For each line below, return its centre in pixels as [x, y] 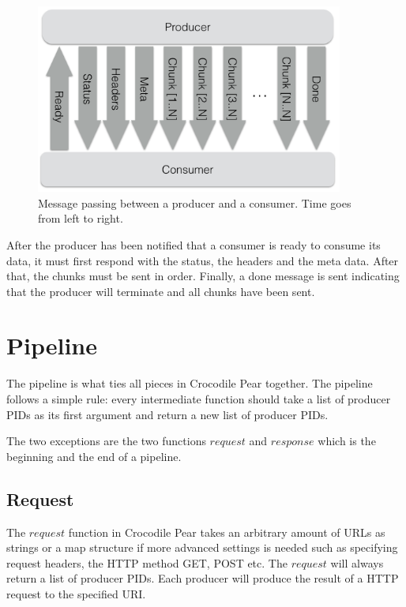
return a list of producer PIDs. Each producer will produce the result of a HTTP [203, 578]
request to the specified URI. [76, 593]
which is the [347, 441]
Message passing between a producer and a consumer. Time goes [195, 202]
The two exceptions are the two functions [106, 441]
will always [357, 562]
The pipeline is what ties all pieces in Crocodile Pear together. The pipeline [190, 383]
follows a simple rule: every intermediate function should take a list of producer [199, 399]
